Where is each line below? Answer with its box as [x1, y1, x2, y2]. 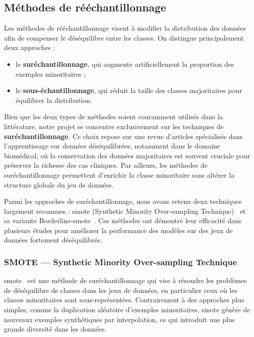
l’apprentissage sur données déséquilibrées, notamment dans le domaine [4, 141, 220, 151]
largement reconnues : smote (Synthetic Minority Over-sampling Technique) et [4, 205, 246, 216]
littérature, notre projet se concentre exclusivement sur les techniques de [4, 121, 224, 131]
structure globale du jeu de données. [4, 179, 114, 190]
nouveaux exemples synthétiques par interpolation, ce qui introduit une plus [4, 314, 235, 324]
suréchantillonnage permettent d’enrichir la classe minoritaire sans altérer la [4, 169, 235, 180]
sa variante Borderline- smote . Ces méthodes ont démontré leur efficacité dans [4, 215, 242, 226]
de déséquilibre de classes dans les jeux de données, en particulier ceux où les [4, 285, 238, 295]
